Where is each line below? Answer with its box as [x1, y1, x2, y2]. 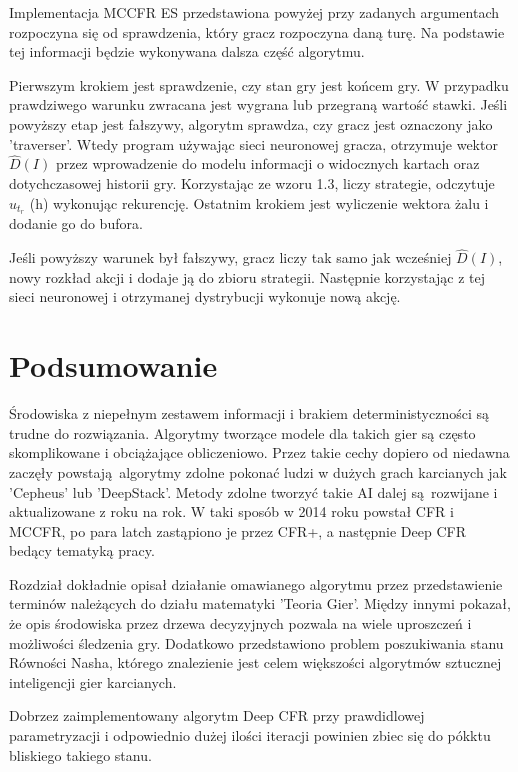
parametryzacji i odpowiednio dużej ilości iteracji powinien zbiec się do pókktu [9, 725, 491, 746]
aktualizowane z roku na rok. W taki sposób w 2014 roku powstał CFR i [9, 501, 454, 522]
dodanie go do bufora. [9, 213, 143, 234]
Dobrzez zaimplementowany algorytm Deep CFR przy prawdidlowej [9, 705, 425, 726]
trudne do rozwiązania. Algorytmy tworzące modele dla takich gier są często [9, 422, 476, 443]
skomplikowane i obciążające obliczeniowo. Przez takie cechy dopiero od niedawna [9, 442, 510, 463]
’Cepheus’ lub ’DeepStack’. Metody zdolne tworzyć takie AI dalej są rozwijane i [9, 481, 498, 502]
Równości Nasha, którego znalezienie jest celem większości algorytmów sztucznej [9, 652, 502, 673]
